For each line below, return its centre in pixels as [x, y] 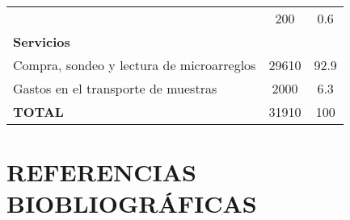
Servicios [42, 42]
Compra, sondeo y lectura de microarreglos [135, 65]
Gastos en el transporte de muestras [115, 88]
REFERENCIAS [102, 172]
